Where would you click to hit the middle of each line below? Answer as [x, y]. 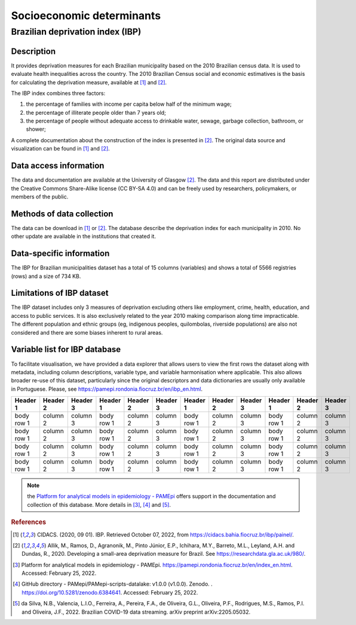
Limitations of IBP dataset [60, 293]
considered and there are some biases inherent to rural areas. [87, 332]
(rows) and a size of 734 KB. [46, 276]
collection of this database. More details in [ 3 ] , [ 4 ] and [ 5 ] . [99, 504]
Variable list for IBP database [66, 350]
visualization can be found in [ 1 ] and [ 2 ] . [60, 149]
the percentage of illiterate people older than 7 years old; [96, 112]
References [29, 522]
